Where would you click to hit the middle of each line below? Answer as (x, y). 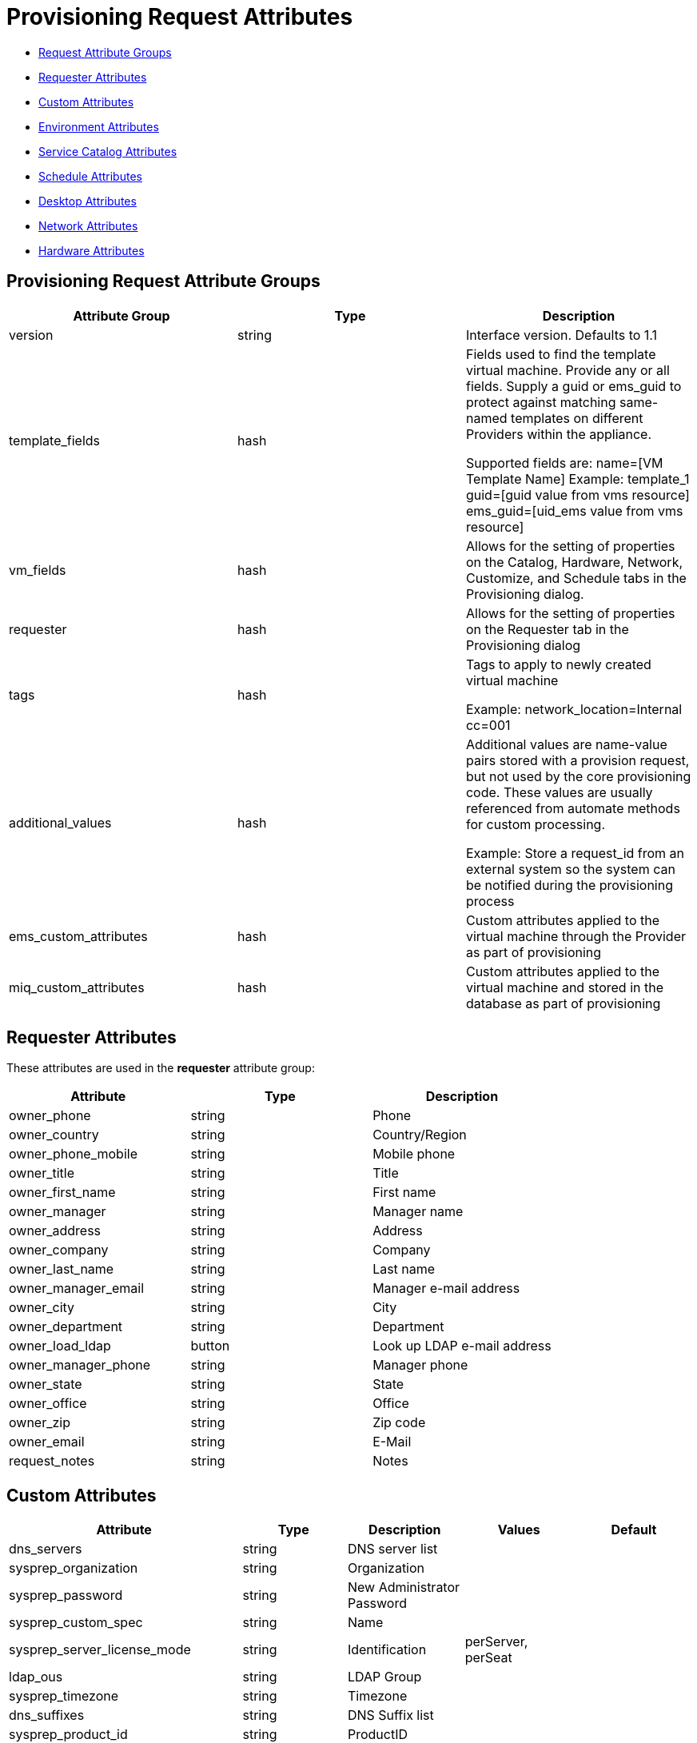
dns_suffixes (47, 1715)
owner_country (54, 1135)
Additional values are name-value (566, 744)
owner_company (59, 1250)
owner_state (46, 1384)
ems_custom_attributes (78, 936)
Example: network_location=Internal (574, 709)
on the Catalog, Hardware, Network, (574, 562)
